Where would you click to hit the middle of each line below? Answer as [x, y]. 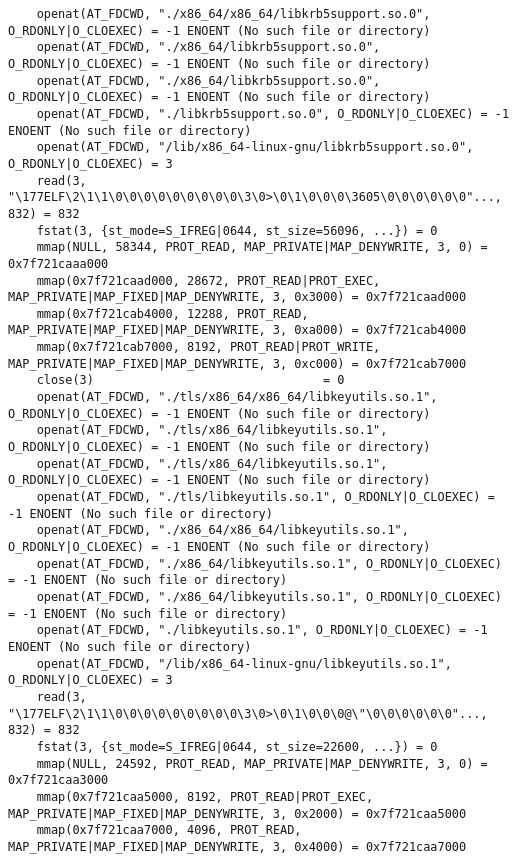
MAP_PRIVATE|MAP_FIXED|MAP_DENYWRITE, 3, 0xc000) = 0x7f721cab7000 [237, 363]
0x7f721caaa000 [58, 263]
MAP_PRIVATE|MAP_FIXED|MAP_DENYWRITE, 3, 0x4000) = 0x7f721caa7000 [237, 846]
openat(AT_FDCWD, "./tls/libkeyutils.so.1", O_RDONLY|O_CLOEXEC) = [265, 497]
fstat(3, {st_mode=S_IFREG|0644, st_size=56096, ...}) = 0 [237, 230]
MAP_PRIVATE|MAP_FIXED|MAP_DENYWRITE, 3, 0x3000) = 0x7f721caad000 [237, 297]
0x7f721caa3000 [58, 780]
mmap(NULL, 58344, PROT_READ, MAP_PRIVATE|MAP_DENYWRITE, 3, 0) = [262, 247]
